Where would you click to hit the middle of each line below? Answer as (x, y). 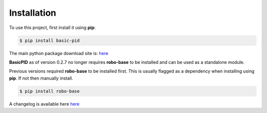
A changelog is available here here (44, 104)
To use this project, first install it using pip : (52, 28)
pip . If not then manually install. (41, 78)
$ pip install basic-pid (50, 40)
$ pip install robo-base (50, 91)
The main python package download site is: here (59, 53)
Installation (33, 13)
